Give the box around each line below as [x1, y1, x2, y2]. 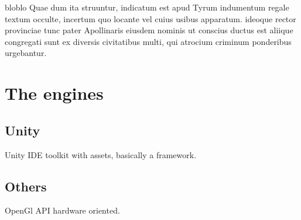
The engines [5, 81, 104, 105]
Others [5, 177, 47, 195]
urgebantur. [5, 47, 47, 59]
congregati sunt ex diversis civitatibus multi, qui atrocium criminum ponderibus [5, 35, 292, 47]
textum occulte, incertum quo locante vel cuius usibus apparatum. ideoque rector [5, 12, 296, 25]
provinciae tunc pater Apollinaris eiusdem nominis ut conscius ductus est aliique [5, 24, 293, 36]
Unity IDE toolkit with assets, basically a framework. [5, 148, 197, 160]
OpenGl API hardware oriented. [5, 204, 120, 216]
